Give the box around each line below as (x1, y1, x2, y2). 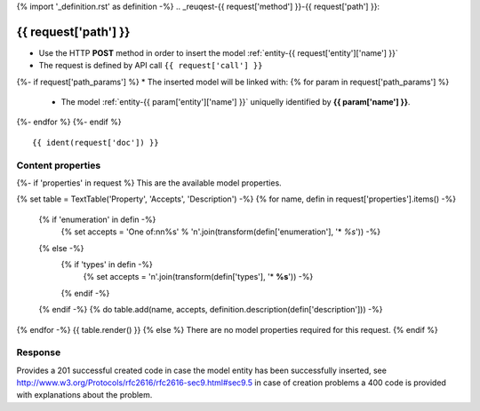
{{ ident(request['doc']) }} (32, 138, 159, 147)
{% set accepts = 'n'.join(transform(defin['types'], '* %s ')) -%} (83, 272, 314, 282)
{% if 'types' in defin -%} (60, 258, 153, 270)
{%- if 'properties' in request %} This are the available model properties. (16, 178, 282, 188)
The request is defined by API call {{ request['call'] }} (38, 60, 263, 71)
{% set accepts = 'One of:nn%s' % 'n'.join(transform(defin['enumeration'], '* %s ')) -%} (60, 226, 381, 237)
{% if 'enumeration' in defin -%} (38, 214, 156, 225)
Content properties (16, 159, 101, 171)
